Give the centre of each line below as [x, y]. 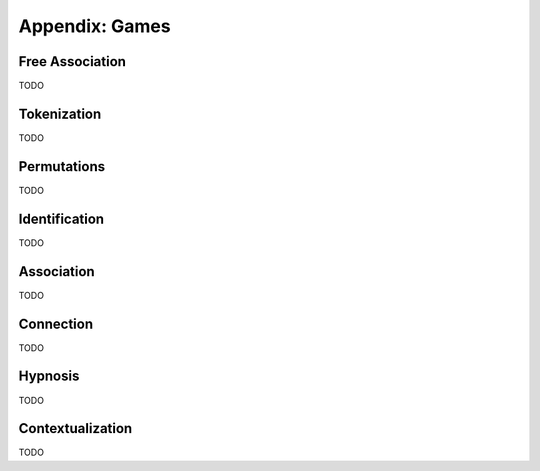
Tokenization [60, 113]
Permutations [61, 166]
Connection [56, 323]
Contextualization [75, 428]
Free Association [72, 61]
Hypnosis [49, 376]
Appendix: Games [94, 26]
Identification [61, 218]
